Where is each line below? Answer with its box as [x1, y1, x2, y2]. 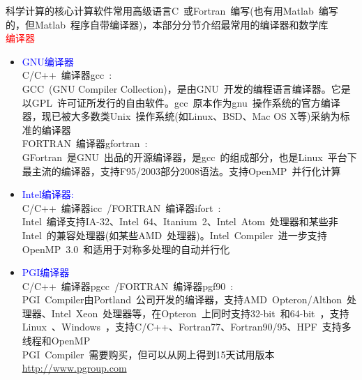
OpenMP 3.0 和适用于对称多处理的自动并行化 [22, 241, 230, 256]
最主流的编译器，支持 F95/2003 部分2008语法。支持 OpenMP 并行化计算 [22, 163, 341, 178]
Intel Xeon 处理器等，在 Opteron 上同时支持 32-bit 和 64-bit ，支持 [51, 305, 349, 320]
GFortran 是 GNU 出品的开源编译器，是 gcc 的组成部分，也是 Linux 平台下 [22, 149, 357, 164]
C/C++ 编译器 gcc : [22, 68, 112, 82]
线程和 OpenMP [22, 333, 91, 348]
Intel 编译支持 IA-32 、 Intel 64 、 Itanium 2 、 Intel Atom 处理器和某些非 [22, 214, 338, 229]
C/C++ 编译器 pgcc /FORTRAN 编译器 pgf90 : [22, 278, 234, 293]
